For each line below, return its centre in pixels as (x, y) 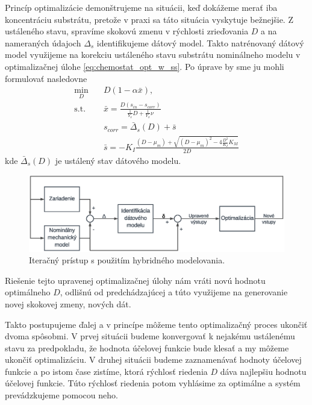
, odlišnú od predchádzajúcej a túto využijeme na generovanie (174, 292)
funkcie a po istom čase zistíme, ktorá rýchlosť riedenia (106, 371)
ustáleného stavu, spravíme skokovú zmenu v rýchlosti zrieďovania (127, 31)
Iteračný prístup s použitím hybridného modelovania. (127, 260)
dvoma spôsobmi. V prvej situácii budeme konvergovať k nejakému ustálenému (150, 336)
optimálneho (28, 292)
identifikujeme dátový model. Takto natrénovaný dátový (200, 42)
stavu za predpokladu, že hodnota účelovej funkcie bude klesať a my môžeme (147, 347)
